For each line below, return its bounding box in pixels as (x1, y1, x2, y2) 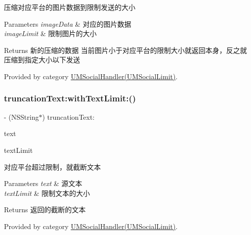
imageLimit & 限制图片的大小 (4, 28, 97, 39)
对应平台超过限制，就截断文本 (4, 161, 101, 172)
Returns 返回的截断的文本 (4, 204, 86, 215)
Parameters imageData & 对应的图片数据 (4, 18, 131, 29)
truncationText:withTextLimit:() (4, 92, 136, 104)
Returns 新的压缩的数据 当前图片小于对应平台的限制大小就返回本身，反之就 (4, 45, 247, 55)
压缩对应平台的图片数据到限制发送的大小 (4, 2, 135, 12)
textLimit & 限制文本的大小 (4, 188, 90, 198)
